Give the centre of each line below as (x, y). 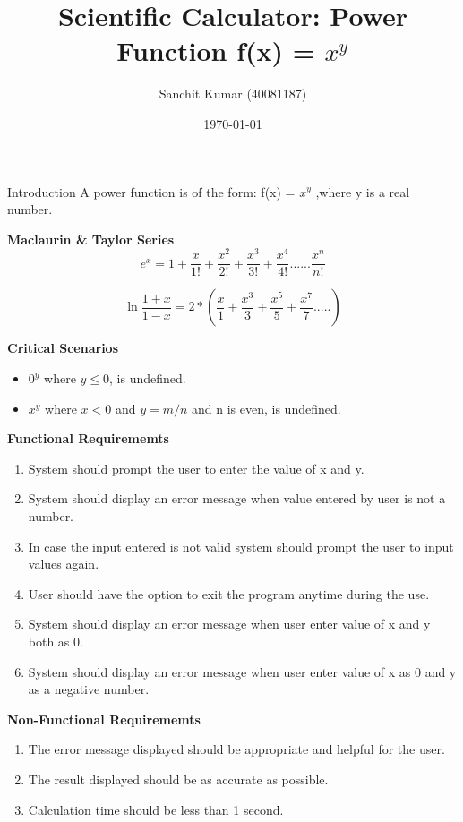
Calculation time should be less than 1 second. (156, 809)
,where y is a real (363, 191)
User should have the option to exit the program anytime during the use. (229, 593)
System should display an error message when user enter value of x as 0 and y (242, 671)
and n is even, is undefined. (266, 408)
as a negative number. (89, 689)
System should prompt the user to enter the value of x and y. (196, 468)
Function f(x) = (216, 51)
